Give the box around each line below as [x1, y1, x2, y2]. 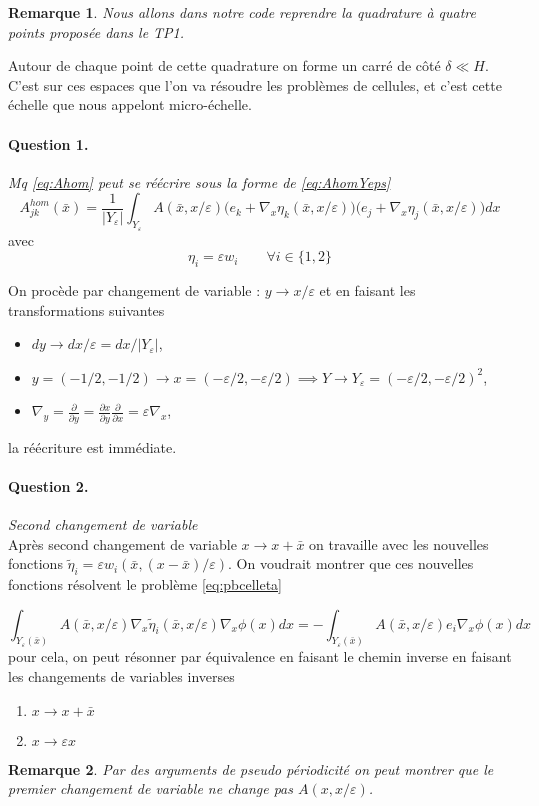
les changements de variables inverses [8, 666, 235, 687]
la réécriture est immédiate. [8, 436, 177, 457]
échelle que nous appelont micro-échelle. [8, 94, 252, 115]
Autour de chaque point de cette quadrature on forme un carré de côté [8, 55, 441, 76]
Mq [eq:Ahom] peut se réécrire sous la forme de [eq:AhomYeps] [8, 171, 391, 192]
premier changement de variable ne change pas [8, 778, 293, 799]
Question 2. [8, 475, 89, 496]
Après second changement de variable [8, 533, 237, 554]
